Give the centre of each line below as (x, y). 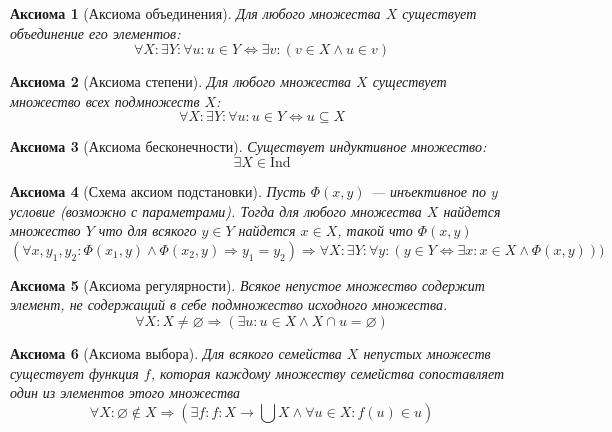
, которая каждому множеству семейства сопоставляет (327, 372)
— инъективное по (428, 190)
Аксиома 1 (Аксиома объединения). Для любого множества (195, 13)
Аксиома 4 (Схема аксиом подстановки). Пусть (158, 190)
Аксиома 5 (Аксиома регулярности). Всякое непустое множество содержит (247, 284)
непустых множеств (427, 352)
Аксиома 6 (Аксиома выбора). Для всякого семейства (176, 352)
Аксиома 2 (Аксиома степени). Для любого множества (181, 81)
